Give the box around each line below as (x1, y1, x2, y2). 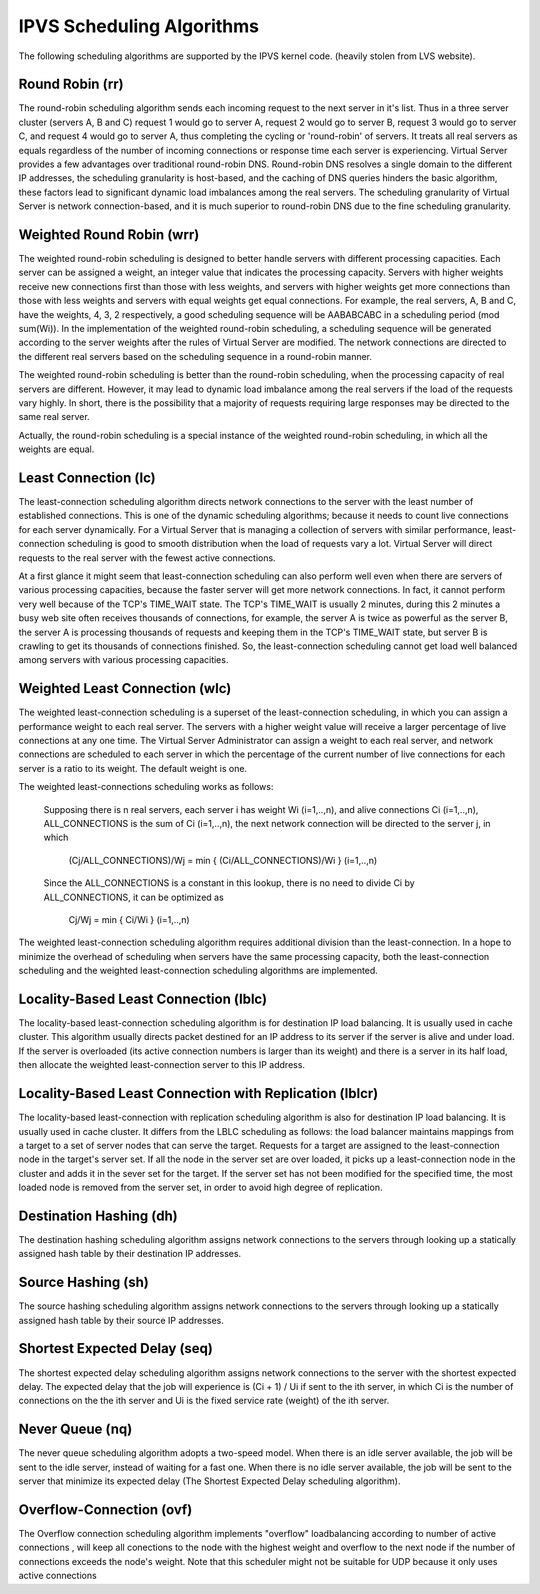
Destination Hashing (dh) (18, 1207, 179, 1224)
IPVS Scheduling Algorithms (18, 15, 260, 37)
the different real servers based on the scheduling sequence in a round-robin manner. (18, 350, 373, 362)
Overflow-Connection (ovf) (18, 1501, 193, 1518)
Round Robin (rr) (18, 76, 124, 93)
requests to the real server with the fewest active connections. (18, 551, 276, 564)
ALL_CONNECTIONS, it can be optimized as (43, 891, 224, 903)
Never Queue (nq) (18, 1421, 133, 1438)
